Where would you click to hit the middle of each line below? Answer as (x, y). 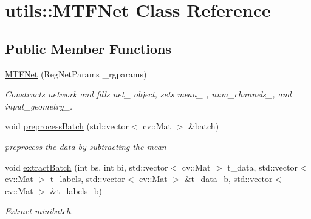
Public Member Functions (88, 48)
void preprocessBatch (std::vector (67, 126)
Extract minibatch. (39, 211)
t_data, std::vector (262, 167)
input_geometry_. (39, 106)
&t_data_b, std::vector (228, 179)
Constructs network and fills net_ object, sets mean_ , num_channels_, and (148, 94)
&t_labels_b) (76, 190)
